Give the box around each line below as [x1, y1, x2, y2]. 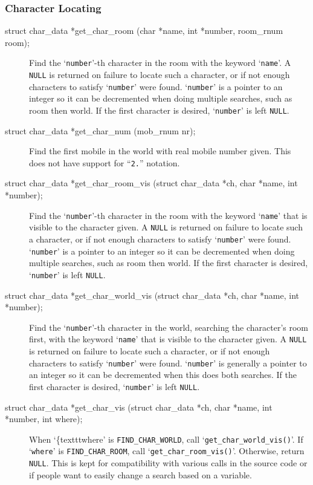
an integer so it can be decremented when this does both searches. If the [29, 368, 297, 381]
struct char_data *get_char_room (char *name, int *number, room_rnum [5, 24, 283, 37]
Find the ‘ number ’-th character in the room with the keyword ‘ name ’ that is [29, 209, 308, 221]
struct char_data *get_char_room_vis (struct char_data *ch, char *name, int [5, 177, 298, 189]
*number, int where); [5, 412, 83, 425]
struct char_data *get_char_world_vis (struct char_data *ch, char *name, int [5, 288, 300, 301]
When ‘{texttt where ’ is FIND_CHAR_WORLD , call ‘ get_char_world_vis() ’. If [29, 432, 303, 445]
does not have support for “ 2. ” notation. [29, 156, 180, 169]
